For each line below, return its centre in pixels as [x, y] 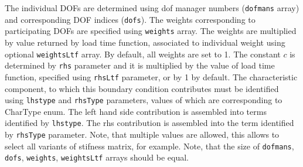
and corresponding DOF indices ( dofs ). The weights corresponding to [130, 19]
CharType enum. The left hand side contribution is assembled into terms [136, 111]
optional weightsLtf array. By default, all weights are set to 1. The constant [143, 54]
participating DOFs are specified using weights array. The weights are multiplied [151, 31]
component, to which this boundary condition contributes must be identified [142, 88]
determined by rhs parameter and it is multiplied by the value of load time [140, 65]
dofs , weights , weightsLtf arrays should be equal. [97, 157]
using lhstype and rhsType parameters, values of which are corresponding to [144, 100]
